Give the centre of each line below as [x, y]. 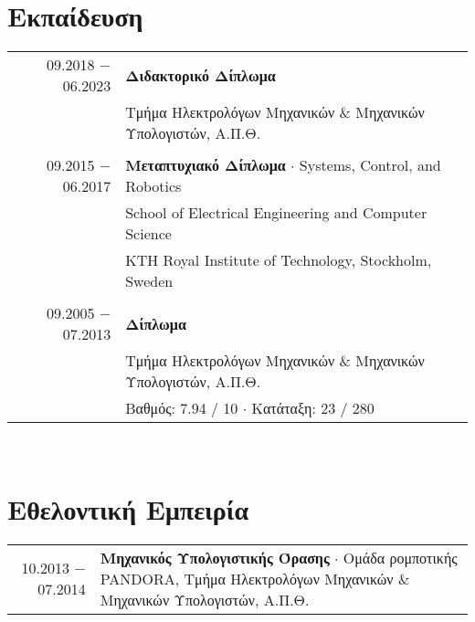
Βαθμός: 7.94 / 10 [182, 408]
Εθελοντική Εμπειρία [128, 508]
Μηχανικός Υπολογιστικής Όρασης [215, 557]
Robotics [153, 186]
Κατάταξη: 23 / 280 [313, 408]
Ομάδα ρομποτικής [400, 557]
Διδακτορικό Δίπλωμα [201, 75]
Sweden [149, 281]
